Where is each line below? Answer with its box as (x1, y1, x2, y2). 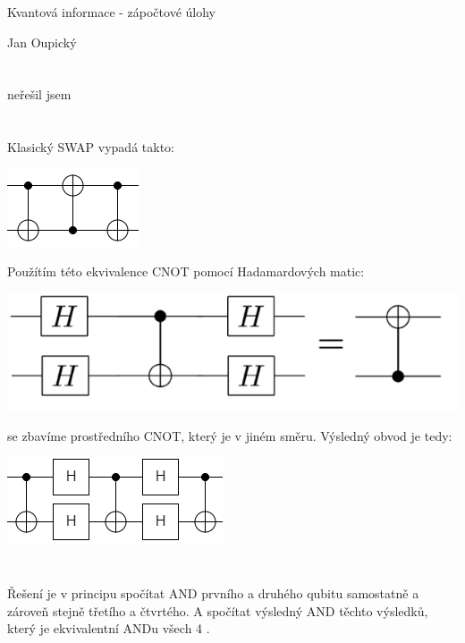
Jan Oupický (7, 32, 77, 51)
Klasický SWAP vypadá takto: (7, 138, 174, 157)
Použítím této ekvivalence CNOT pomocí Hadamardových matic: (7, 262, 365, 281)
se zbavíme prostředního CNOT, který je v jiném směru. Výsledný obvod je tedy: (7, 426, 452, 444)
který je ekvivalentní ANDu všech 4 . (7, 619, 210, 638)
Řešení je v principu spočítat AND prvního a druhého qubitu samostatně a (7, 583, 419, 602)
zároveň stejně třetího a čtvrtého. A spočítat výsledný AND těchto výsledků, (7, 601, 428, 620)
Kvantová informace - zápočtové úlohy (7, 3, 216, 21)
